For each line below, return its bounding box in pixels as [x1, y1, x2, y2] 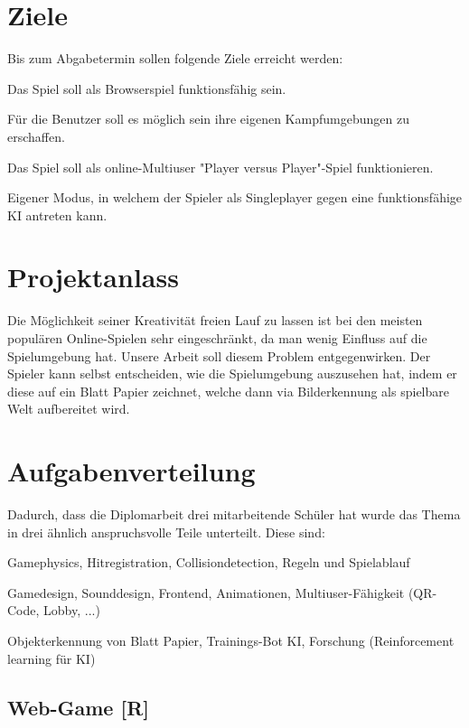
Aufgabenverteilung [7, 453, 256, 490]
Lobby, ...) [43, 601, 100, 620]
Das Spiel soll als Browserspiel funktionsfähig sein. [7, 79, 286, 98]
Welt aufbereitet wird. [7, 399, 130, 418]
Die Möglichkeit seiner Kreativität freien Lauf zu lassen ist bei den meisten [7, 311, 423, 330]
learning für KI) [7, 649, 96, 667]
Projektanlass [7, 258, 179, 295]
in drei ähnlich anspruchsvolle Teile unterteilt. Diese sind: [7, 522, 325, 541]
